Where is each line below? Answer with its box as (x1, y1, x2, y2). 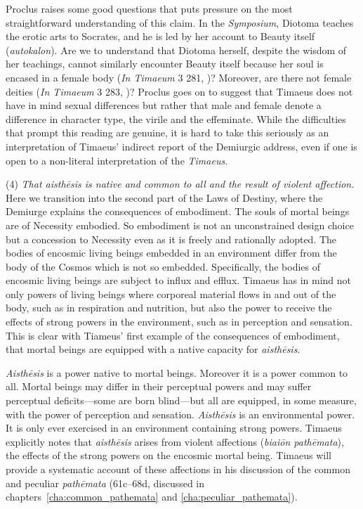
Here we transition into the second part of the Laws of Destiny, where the (6, 190, 323, 205)
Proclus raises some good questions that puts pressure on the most (6, 1, 293, 15)
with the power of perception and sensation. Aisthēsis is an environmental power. (6, 406, 355, 421)
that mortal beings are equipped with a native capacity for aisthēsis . (6, 342, 301, 356)
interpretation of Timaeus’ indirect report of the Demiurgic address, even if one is (6, 138, 357, 153)
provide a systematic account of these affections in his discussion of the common (6, 462, 350, 476)
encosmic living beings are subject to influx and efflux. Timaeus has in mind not (6, 273, 351, 288)
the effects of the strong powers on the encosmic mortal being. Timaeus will (6, 448, 331, 463)
